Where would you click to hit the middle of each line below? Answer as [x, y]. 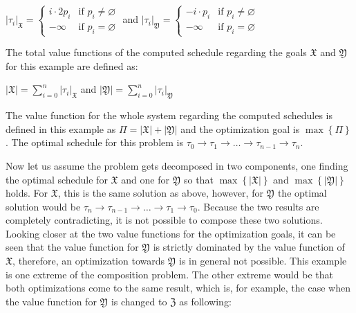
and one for [145, 179]
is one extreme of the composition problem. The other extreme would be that [169, 274]
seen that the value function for [72, 247]
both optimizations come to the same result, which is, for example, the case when [178, 288]
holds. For [27, 193]
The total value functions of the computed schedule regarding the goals [156, 52]
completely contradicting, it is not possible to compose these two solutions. [164, 220]
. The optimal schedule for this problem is [94, 142]
